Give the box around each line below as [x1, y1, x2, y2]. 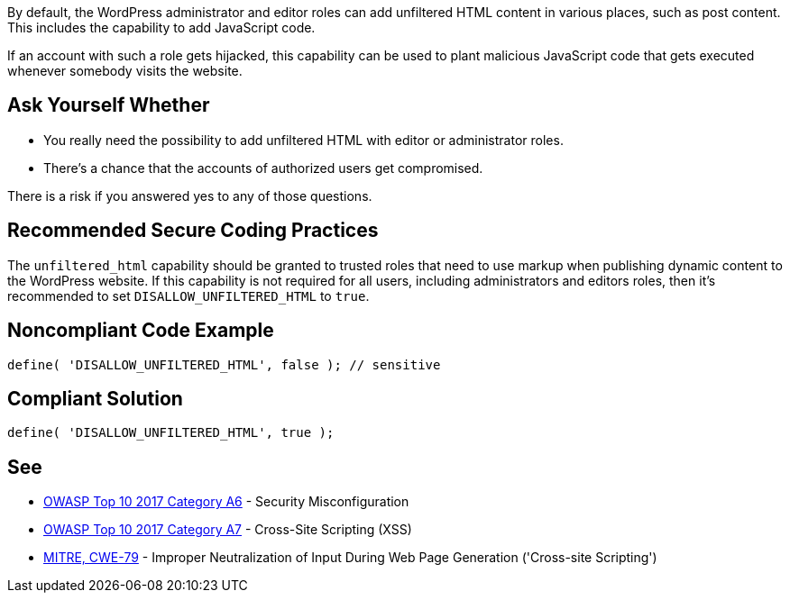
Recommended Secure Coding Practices [7, 219, 379, 242]
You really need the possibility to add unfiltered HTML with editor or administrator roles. [43, 132, 564, 148]
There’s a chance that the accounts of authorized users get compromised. [43, 159, 483, 176]
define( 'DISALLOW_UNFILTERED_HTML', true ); [7, 425, 335, 441]
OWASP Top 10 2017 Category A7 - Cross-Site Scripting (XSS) [43, 522, 412, 538]
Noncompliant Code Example [7, 319, 274, 342]
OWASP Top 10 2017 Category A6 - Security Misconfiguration [43, 494, 409, 510]
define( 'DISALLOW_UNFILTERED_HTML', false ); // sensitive [7, 357, 441, 372]
